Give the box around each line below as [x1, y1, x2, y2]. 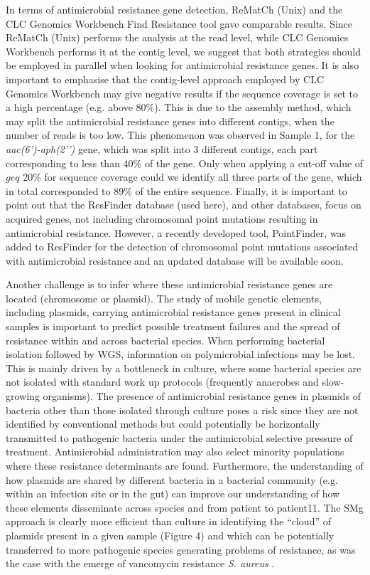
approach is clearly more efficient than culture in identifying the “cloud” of [6, 514, 331, 529]
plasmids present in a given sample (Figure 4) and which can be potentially [6, 527, 334, 542]
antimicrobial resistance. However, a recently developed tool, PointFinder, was [6, 225, 347, 240]
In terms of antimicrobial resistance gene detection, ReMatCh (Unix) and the [6, 2, 343, 16]
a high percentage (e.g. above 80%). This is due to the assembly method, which [6, 100, 352, 115]
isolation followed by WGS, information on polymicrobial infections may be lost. [6, 347, 356, 362]
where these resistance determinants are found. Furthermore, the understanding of [6, 458, 364, 473]
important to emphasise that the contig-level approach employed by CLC [6, 71, 325, 86]
